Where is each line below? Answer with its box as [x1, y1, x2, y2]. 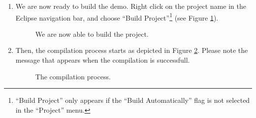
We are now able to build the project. [35, 28, 149, 39]
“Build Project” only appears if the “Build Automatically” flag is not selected [15, 95, 250, 105]
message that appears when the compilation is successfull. [15, 55, 190, 65]
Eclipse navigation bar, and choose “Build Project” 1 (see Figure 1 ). [15, 11, 219, 23]
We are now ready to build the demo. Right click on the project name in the [15, 1, 246, 11]
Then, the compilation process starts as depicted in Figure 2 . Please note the [15, 45, 248, 55]
